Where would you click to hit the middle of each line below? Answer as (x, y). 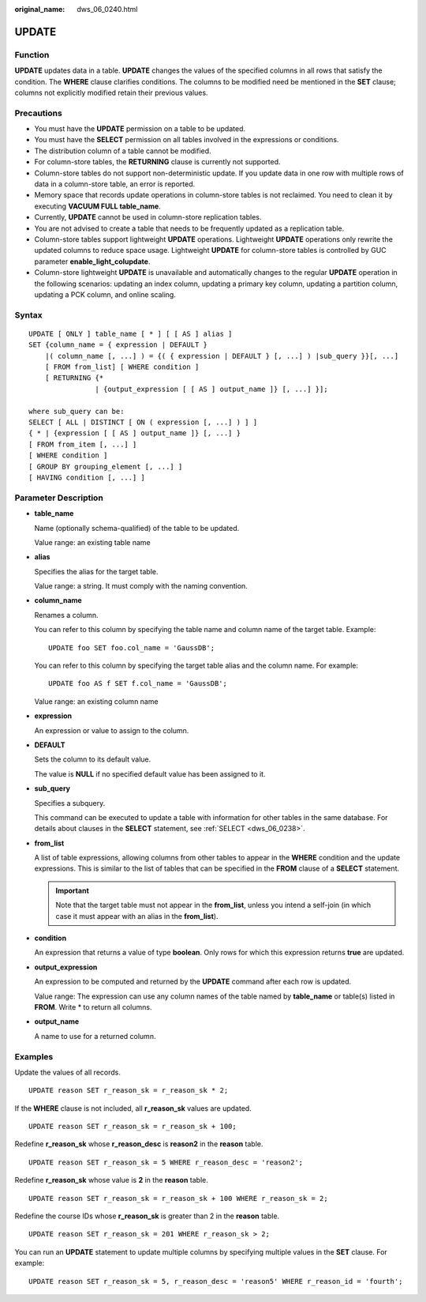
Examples (34, 1056)
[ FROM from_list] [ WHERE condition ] (122, 367)
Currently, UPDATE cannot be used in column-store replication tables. (148, 217)
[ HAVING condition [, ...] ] (87, 477)
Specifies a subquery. (70, 803)
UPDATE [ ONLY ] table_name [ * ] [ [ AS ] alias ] (131, 333)
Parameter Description (59, 498)
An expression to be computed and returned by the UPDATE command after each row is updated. (193, 982)
